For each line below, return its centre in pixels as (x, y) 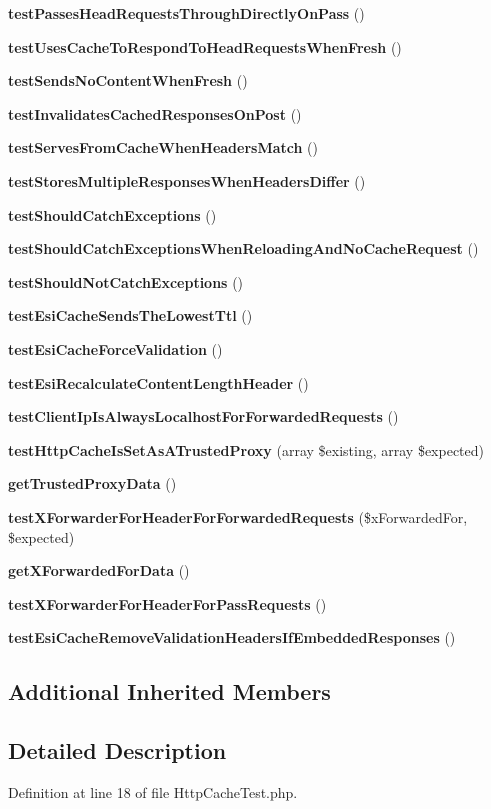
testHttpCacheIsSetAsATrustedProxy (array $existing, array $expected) (246, 449)
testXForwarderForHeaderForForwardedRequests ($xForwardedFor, (238, 516)
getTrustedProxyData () (92, 483)
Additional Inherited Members (169, 691)
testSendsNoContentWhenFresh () (128, 80)
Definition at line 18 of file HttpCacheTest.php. (153, 791)
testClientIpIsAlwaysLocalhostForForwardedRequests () (203, 416)
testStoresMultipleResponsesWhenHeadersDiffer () (187, 180)
